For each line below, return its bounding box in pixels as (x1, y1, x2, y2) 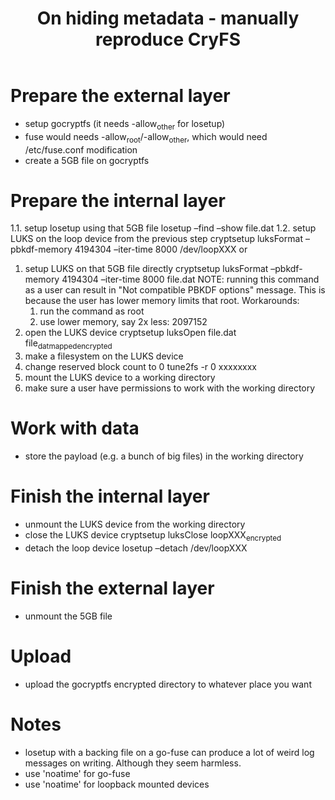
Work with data (10, 417, 140, 440)
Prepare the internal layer (10, 189, 226, 212)
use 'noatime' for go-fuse (24, 767, 131, 779)
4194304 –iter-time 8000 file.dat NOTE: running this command (61, 273, 320, 286)
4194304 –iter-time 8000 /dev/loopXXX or (74, 243, 248, 256)
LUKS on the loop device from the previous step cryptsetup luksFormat (10, 233, 303, 245)
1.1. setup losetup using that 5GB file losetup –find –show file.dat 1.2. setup (10, 222, 317, 234)
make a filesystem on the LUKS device (24, 350, 184, 362)
